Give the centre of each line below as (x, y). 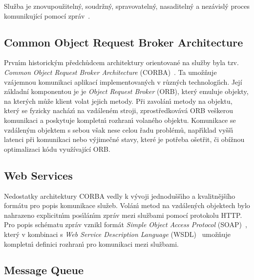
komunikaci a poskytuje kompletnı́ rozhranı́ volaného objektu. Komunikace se (120, 120)
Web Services (38, 175)
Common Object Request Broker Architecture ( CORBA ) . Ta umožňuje (110, 72)
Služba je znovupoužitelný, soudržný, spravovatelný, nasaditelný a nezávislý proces (127, 6)
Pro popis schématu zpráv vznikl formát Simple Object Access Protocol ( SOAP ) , (126, 224)
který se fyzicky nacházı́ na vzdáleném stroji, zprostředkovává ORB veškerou (119, 110)
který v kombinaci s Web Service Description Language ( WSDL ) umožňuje (117, 234)
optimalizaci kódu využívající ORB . (57, 149)
